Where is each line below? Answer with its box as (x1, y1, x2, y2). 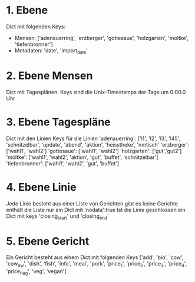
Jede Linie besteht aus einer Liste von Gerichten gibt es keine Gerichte (6, 200, 179, 207)
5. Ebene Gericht (6, 234, 90, 248)
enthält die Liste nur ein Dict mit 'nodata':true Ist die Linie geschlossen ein (6, 206, 186, 213)
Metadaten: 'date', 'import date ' (14, 47, 88, 55)
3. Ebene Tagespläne (6, 115, 111, 128)
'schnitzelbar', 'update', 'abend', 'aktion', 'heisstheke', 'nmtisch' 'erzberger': (6, 141, 190, 148)
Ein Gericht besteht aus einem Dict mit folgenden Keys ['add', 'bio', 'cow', (6, 254, 184, 261)
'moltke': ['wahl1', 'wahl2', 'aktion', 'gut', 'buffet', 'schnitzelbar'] (6, 154, 158, 161)
